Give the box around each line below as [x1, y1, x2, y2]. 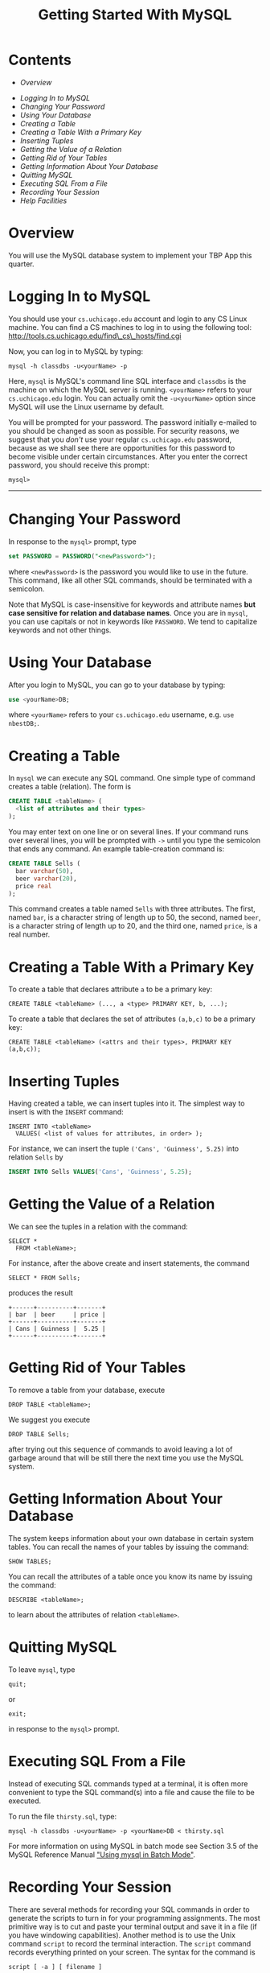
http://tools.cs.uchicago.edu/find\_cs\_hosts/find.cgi [8, 331, 182, 340]
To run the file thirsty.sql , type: [8, 1811, 117, 1821]
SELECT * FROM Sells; [8, 1274, 81, 1283]
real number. [8, 929, 51, 939]
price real [15, 882, 52, 890]
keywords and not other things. [8, 625, 112, 635]
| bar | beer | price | [8, 1311, 106, 1319]
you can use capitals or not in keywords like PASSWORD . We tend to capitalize [8, 616, 258, 626]
